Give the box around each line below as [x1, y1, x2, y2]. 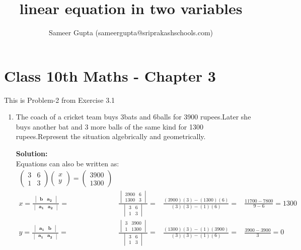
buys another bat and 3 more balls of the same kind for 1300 [16, 121, 203, 132]
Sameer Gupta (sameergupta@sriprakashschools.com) [48, 27, 213, 38]
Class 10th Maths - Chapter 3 [4, 65, 216, 86]
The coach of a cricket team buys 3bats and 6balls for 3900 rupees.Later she [16, 111, 251, 122]
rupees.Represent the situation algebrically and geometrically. [16, 131, 206, 142]
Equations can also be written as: [16, 158, 119, 168]
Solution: [16, 148, 48, 159]
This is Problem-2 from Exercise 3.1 [4, 94, 115, 105]
